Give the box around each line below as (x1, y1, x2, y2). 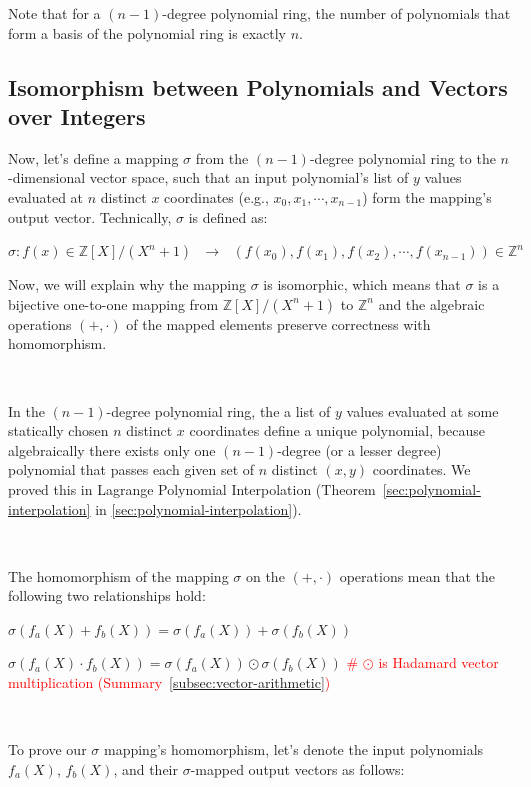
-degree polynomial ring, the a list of (106, 400, 331, 421)
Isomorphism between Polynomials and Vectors (8, 71, 508, 102)
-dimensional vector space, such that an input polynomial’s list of (8, 167, 409, 188)
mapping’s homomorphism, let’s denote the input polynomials (103, 739, 484, 760)
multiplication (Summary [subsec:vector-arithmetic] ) (8, 672, 331, 693)
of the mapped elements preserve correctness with (126, 313, 431, 334)
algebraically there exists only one (8, 439, 216, 460)
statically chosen (8, 420, 109, 441)
